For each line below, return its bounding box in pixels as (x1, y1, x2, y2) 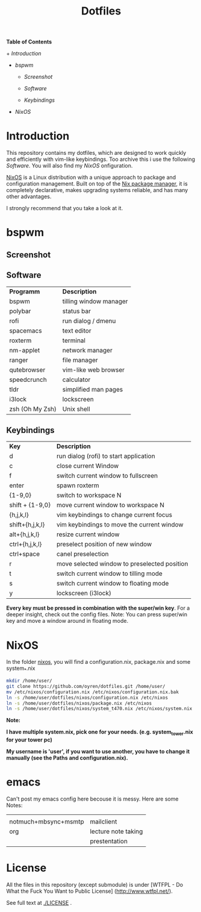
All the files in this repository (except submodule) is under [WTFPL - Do (6, 881, 184, 888)
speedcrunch (9, 375, 47, 384)
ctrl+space (9, 550, 40, 558)
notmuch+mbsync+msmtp (9, 817, 84, 826)
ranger (9, 355, 28, 364)
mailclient (90, 817, 117, 826)
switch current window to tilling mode (56, 569, 162, 578)
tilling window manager (62, 297, 128, 305)
